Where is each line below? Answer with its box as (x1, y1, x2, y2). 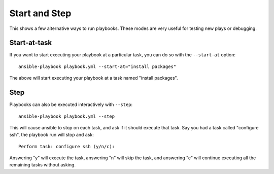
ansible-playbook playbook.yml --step (18, 113, 115, 119)
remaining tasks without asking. (9, 162, 76, 168)
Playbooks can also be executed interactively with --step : (9, 101, 133, 108)
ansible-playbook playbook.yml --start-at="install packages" (18, 63, 177, 69)
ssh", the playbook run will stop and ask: (9, 132, 94, 138)
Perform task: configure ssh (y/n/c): (18, 144, 115, 149)
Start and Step (9, 8, 72, 19)
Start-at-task (9, 39, 52, 47)
